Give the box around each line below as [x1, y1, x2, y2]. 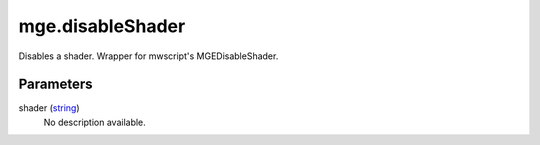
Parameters [18, 76, 93, 93]
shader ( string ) [18, 102, 80, 114]
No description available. [43, 116, 147, 128]
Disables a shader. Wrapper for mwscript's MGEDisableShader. [18, 50, 279, 62]
